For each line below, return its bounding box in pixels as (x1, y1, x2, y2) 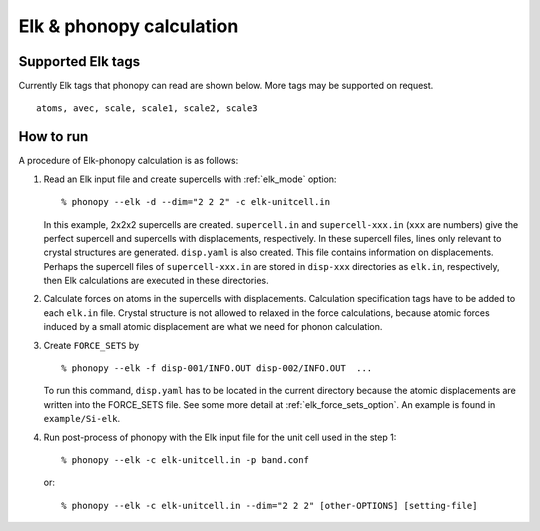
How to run (18, 128, 89, 145)
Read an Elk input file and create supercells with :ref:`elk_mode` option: (43, 173, 337, 185)
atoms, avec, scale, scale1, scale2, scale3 (36, 103, 259, 114)
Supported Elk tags (18, 53, 140, 70)
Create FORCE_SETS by (43, 339, 140, 351)
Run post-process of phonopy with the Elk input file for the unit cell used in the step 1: (43, 431, 397, 443)
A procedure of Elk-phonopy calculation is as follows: (18, 155, 239, 167)
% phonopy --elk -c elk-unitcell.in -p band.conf (61, 455, 310, 465)
